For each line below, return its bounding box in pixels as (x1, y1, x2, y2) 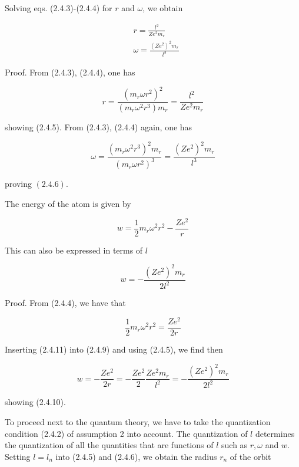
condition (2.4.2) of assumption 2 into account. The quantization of (5, 427, 248, 439)
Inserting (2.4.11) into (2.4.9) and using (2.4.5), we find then (5, 343, 223, 355)
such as (221, 439, 248, 451)
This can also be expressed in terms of (5, 244, 143, 256)
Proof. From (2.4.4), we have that (5, 297, 126, 309)
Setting (5, 450, 31, 462)
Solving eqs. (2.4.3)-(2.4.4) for (5, 2, 112, 14)
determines (255, 427, 295, 439)
